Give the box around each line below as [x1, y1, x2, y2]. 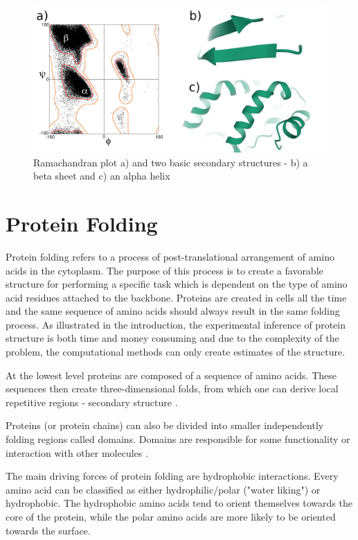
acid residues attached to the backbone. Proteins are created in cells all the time [6, 290, 347, 304]
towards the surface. [6, 523, 91, 537]
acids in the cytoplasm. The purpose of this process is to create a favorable [6, 263, 323, 277]
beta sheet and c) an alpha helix [33, 168, 170, 183]
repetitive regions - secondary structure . [6, 394, 178, 409]
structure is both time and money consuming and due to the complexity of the [6, 331, 339, 345]
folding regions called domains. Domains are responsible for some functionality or [6, 432, 350, 446]
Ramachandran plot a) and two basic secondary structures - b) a [33, 155, 308, 169]
